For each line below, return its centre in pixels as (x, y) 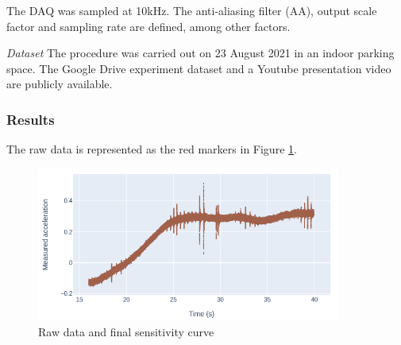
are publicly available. (60, 84)
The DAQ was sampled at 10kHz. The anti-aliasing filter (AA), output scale (192, 10)
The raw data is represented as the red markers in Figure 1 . (152, 149)
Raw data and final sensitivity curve (126, 331)
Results (31, 119)
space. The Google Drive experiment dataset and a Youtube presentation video (199, 68)
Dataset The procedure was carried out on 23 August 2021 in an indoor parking (200, 53)
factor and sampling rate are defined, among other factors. (148, 26)
